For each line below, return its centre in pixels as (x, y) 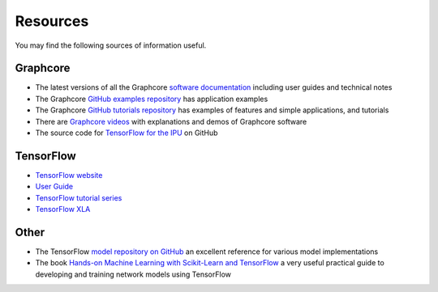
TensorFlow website (69, 175)
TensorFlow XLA (63, 209)
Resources (52, 21)
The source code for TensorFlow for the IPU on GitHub (127, 133)
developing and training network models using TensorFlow (133, 274)
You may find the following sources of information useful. (111, 45)
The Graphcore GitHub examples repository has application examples (152, 99)
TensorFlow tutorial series (79, 197)
